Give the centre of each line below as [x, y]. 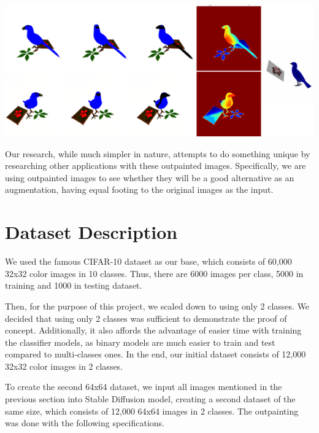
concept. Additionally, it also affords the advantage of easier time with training [153, 330]
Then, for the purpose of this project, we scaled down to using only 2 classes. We [157, 306]
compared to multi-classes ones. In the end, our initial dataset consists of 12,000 [156, 354]
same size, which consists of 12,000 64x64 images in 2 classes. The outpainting [152, 411]
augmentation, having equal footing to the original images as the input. [139, 189]
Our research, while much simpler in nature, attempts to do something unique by [158, 153]
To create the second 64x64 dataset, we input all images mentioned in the [144, 387]
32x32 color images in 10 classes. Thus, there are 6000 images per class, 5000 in [154, 273]
